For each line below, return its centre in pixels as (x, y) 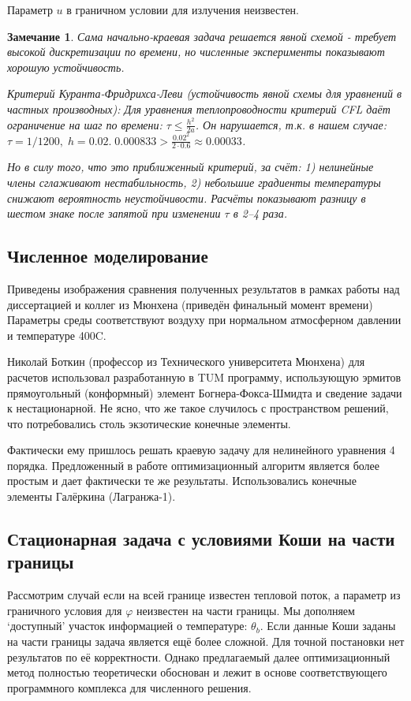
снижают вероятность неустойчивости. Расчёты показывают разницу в (187, 198)
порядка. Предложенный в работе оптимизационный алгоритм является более (194, 465)
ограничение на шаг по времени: (85, 124)
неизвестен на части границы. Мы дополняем (245, 610)
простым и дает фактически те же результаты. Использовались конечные (182, 481)
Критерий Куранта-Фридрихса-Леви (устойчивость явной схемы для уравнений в (205, 93)
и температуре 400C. (57, 335)
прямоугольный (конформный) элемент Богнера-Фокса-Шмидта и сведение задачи (205, 392)
